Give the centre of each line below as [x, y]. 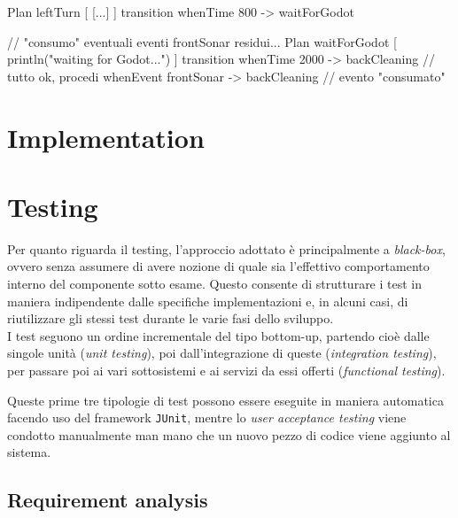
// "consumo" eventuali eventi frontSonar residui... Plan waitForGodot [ [202, 41]
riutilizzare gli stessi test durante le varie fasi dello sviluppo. [171, 318]
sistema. [29, 452]
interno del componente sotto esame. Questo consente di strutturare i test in [215, 284]
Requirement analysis [108, 500]
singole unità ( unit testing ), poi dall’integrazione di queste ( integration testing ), [222, 353]
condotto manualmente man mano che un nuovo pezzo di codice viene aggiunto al [229, 434]
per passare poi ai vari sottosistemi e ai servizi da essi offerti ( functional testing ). [226, 371]
